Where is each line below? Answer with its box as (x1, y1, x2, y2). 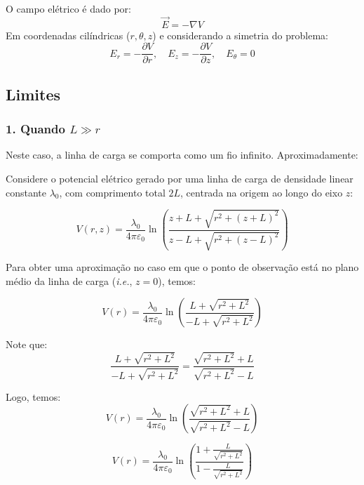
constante (6, 185, 47, 199)
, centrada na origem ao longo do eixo (180, 185, 343, 199)
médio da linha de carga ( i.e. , (6, 273, 133, 288)
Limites (6, 83, 61, 105)
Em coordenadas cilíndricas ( (6, 27, 130, 42)
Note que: (6, 337, 48, 352)
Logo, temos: (6, 389, 61, 404)
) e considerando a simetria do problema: (152, 27, 328, 42)
